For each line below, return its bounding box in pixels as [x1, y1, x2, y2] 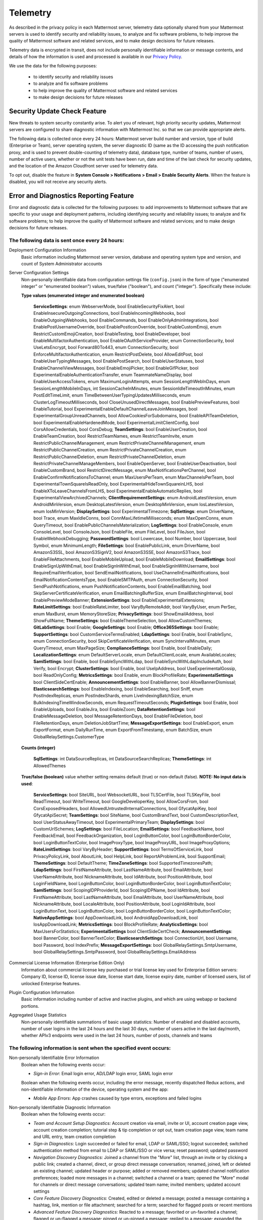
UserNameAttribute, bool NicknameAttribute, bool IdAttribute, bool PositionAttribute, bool [33, 874, 212, 879]
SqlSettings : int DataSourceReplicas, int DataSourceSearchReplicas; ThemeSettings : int [33, 756, 212, 762]
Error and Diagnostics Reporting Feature [9, 191, 134, 200]
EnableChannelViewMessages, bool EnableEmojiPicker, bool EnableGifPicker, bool [33, 365, 199, 371]
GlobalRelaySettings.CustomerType [33, 733, 104, 739]
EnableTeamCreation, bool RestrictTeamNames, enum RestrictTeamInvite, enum [33, 433, 193, 439]
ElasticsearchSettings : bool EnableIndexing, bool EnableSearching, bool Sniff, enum [33, 686, 204, 691]
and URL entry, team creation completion [33, 1134, 116, 1139]
